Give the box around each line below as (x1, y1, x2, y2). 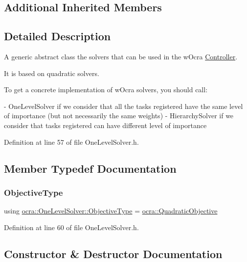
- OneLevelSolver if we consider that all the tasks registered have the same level (4, 101, 243, 111)
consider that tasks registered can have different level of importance (4, 120, 207, 130)
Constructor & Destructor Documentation (4, 246, 223, 261)
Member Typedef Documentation (4, 160, 177, 176)
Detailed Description (4, 28, 111, 44)
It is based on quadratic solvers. (4, 68, 99, 78)
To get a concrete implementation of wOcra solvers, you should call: (4, 84, 208, 95)
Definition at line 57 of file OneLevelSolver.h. (4, 136, 139, 147)
